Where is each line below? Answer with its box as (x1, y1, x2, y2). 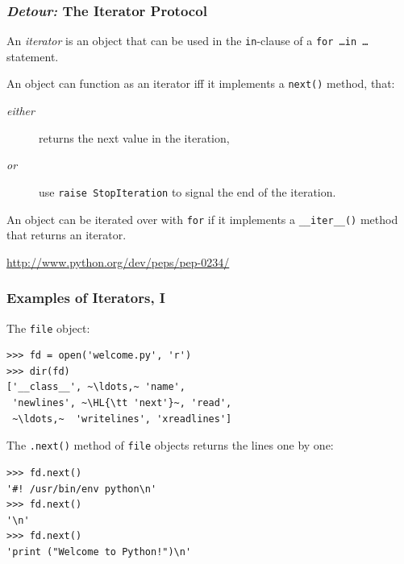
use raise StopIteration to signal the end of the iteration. (39, 183, 336, 200)
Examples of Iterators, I (6, 288, 165, 308)
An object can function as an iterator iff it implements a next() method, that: (6, 75, 395, 92)
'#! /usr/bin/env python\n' (6, 483, 157, 495)
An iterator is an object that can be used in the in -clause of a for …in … (6, 32, 369, 49)
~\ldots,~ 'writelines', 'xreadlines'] (12, 413, 232, 425)
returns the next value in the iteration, (39, 129, 230, 146)
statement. (6, 48, 59, 64)
